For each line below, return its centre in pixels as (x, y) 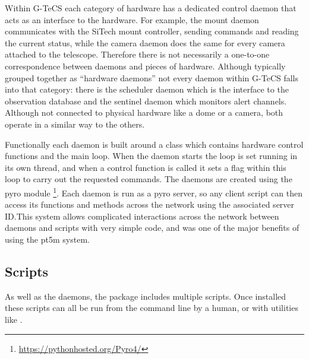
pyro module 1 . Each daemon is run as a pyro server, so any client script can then (154, 192)
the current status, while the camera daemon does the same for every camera (145, 42)
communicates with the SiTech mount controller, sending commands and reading (152, 31)
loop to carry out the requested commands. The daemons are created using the (149, 179)
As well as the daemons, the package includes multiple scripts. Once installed (146, 296)
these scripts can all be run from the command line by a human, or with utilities (152, 308)
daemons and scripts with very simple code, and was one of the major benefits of (152, 228)
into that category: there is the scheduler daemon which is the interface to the (147, 89)
